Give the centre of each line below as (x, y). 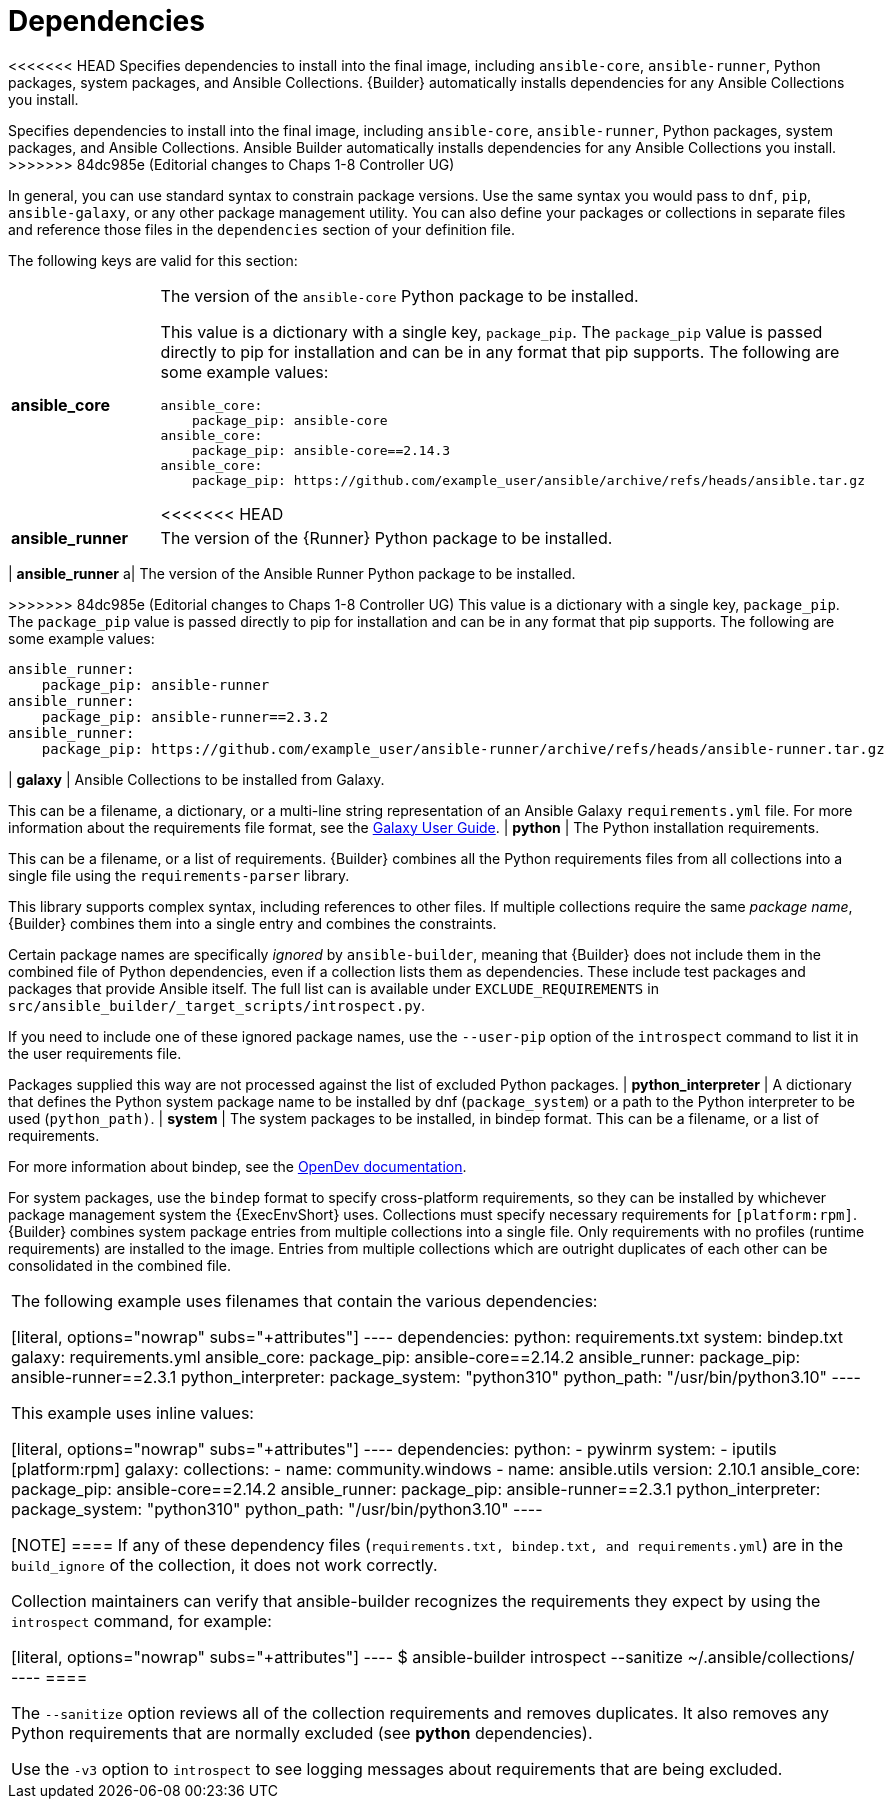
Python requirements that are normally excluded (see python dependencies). (302, 1732)
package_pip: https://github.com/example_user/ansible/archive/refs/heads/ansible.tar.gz (528, 480)
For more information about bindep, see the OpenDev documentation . (237, 1166)
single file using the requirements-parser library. (179, 875)
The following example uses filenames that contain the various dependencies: (304, 1300)
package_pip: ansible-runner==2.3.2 (185, 716)
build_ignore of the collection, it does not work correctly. (224, 1564)
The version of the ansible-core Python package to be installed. (399, 295)
